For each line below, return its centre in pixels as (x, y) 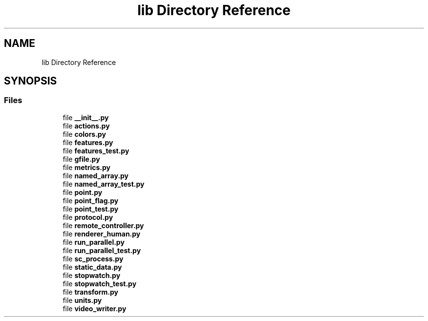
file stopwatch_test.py (100, 283)
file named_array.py (96, 175)
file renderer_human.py (102, 234)
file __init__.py (86, 117)
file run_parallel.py (94, 242)
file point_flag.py (91, 200)
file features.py (88, 142)
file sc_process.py (93, 258)
